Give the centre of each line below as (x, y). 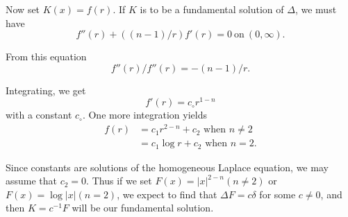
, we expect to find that (167, 194)
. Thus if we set (119, 181)
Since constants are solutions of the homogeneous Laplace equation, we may (167, 167)
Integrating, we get (46, 90)
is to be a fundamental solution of (212, 9)
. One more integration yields (144, 115)
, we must (316, 9)
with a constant (39, 115)
